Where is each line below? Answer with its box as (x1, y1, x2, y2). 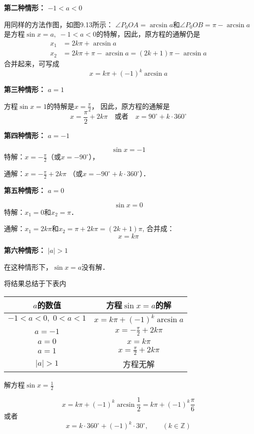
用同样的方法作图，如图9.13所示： (4, 19, 113, 29)
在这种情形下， (4, 261, 52, 272)
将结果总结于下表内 (4, 278, 66, 289)
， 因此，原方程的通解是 (91, 100, 170, 111)
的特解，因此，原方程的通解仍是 (96, 29, 200, 39)
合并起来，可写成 (4, 58, 59, 69)
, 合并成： (142, 223, 174, 234)
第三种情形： (4, 84, 45, 95)
